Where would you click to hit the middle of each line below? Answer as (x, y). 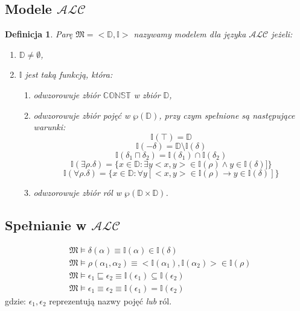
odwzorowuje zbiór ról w (78, 192)
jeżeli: (282, 34)
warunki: (49, 127)
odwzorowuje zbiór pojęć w (82, 115)
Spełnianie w (46, 225)
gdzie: (15, 300)
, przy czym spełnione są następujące (227, 115)
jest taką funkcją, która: (69, 74)
